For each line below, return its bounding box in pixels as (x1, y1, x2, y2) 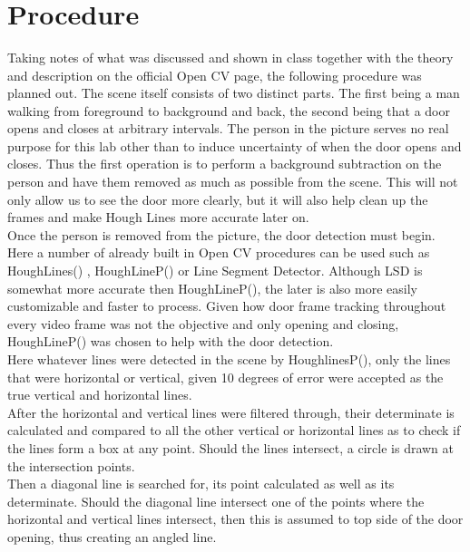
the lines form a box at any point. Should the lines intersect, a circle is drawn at (7, 438, 455, 457)
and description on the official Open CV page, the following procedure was (7, 65, 422, 84)
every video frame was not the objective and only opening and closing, (7, 314, 399, 333)
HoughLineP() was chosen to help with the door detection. (7, 332, 334, 351)
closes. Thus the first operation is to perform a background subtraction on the (7, 154, 442, 173)
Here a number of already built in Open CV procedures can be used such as (7, 243, 430, 262)
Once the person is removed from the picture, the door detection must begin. (7, 225, 436, 244)
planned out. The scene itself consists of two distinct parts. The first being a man (7, 83, 460, 102)
